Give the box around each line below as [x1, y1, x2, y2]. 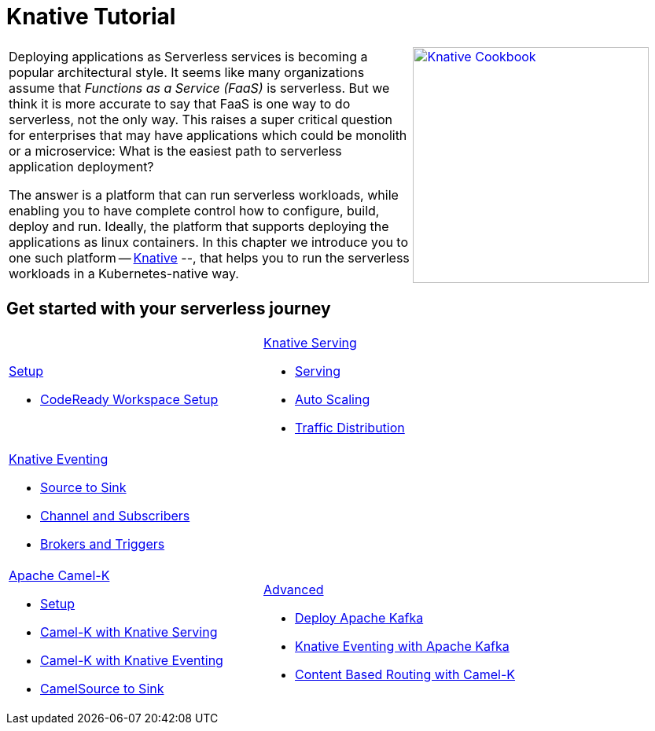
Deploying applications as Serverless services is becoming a [9, 48, 368, 64]
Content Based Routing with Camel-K [295, 666, 516, 682]
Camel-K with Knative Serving [40, 623, 218, 640]
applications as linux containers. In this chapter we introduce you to [9, 233, 409, 250]
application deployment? [9, 158, 154, 174]
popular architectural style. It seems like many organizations [9, 64, 365, 80]
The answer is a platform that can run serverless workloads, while [9, 186, 399, 203]
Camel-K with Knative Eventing [40, 652, 223, 668]
